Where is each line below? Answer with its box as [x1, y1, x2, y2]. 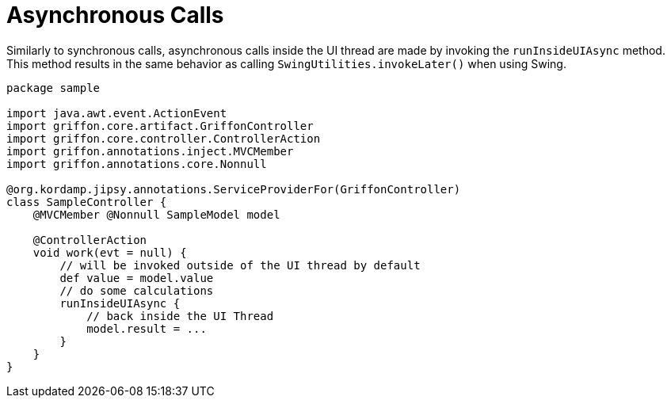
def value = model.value [59, 271, 214, 284]
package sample [6, 81, 101, 94]
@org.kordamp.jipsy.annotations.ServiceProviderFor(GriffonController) [6, 182, 461, 196]
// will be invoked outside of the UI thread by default [59, 258, 421, 272]
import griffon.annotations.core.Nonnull [6, 157, 267, 170]
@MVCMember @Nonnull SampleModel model [32, 208, 280, 221]
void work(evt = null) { [32, 246, 187, 259]
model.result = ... [86, 322, 207, 335]
